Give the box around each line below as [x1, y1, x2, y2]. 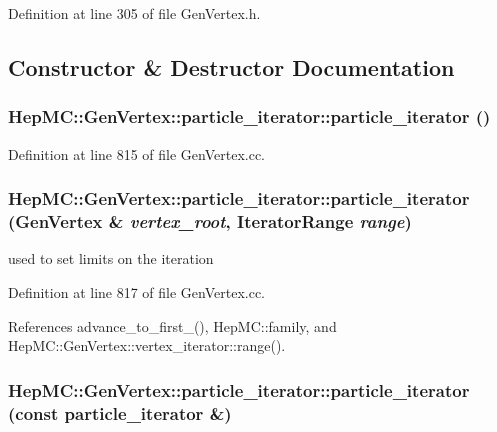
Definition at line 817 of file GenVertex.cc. [8, 281, 266, 302]
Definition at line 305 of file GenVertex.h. [8, 3, 261, 23]
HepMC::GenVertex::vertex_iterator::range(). [8, 335, 286, 356]
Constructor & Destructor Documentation [8, 51, 455, 82]
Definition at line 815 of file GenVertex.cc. [8, 143, 266, 164]
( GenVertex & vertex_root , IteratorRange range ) [8, 209, 412, 234]
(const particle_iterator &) [8, 400, 232, 425]
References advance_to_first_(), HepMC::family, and [8, 315, 337, 336]
